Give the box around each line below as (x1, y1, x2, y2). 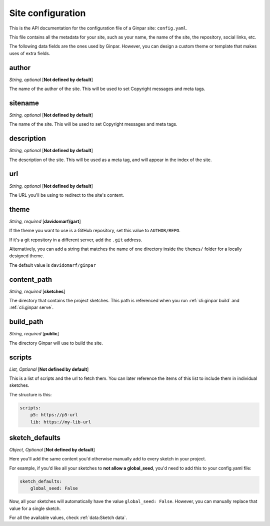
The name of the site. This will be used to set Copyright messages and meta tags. (9, 121, 177, 127)
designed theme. (9, 253, 44, 259)
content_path (9, 275, 52, 284)
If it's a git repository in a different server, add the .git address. (9, 237, 142, 243)
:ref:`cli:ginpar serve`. (9, 304, 54, 310)
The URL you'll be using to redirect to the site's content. (9, 192, 124, 198)
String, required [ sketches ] (9, 288, 65, 294)
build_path (9, 318, 43, 326)
